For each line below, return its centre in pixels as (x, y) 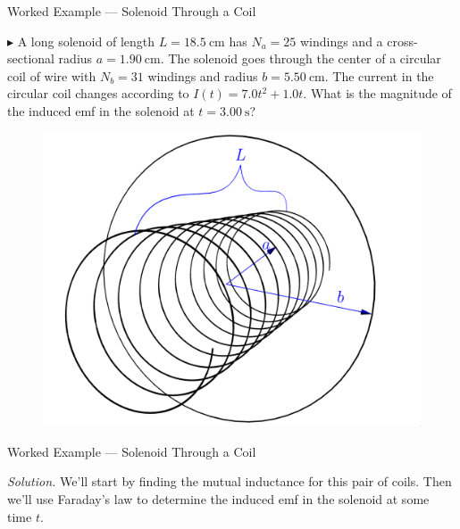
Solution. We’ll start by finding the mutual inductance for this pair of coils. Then (230, 481)
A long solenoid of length (86, 41)
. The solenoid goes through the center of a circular (301, 58)
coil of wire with (52, 75)
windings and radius (203, 75)
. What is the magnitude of (377, 93)
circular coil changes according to (98, 93)
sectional (31, 58)
